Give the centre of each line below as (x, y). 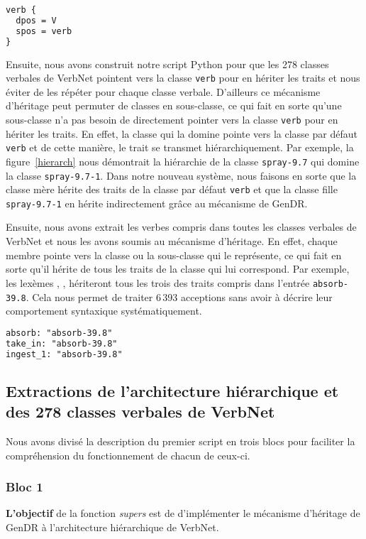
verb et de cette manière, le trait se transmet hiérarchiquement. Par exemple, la (180, 147)
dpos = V (36, 20)
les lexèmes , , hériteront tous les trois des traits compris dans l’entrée (158, 282)
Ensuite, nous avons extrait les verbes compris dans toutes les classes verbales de (181, 227)
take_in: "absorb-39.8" (62, 343)
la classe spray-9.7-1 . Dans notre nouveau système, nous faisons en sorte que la (181, 175)
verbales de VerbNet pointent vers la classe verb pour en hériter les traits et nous (183, 78)
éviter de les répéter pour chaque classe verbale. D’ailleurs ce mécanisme (163, 91)
